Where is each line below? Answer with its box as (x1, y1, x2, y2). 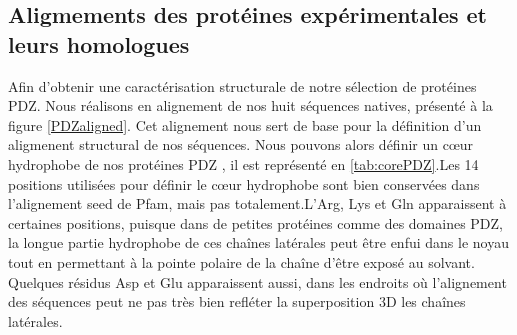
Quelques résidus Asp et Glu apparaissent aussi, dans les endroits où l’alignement (8, 271, 507, 292)
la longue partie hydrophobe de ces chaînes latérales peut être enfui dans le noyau (8, 232, 509, 253)
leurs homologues (8, 28, 190, 59)
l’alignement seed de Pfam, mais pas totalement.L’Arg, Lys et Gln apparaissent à (8, 193, 507, 214)
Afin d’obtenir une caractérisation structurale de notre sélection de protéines (8, 75, 477, 96)
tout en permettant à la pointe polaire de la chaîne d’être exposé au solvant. (8, 251, 475, 272)
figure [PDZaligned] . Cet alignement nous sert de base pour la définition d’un (8, 114, 482, 135)
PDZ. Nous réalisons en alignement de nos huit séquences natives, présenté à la (8, 95, 493, 116)
